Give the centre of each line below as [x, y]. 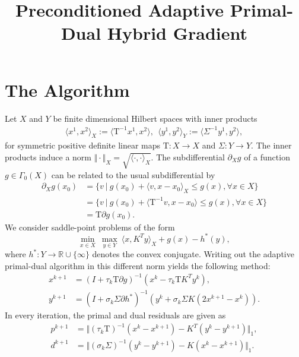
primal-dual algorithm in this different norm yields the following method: [138, 265]
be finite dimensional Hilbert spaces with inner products [155, 118]
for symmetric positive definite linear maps [83, 145]
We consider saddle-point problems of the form [90, 227]
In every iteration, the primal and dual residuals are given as [115, 315]
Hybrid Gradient [177, 33]
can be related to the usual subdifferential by [133, 174]
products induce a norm [48, 157]
